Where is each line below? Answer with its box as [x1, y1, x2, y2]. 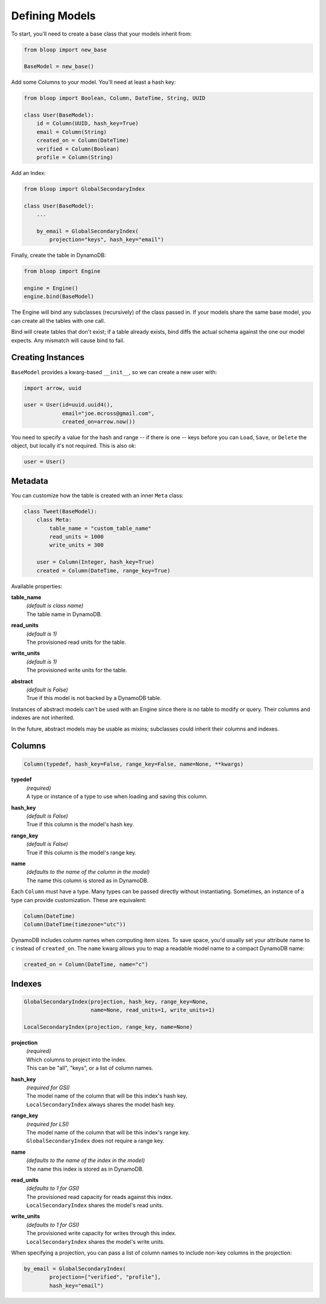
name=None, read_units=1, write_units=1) [91, 1007, 216, 1014]
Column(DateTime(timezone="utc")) [24, 921, 126, 927]
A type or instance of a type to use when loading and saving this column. [26, 793, 208, 800]
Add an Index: [11, 170, 46, 176]
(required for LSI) [26, 1120, 69, 1128]
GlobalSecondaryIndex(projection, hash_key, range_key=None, [24, 998, 209, 1005]
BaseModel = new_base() [24, 63, 95, 70]
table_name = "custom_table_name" [49, 525, 152, 532]
